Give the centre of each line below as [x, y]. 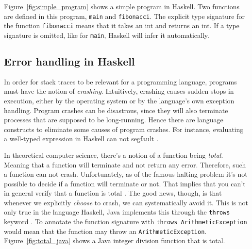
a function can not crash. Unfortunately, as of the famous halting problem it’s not [126, 174]
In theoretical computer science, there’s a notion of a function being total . [114, 155]
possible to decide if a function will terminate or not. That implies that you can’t [125, 183]
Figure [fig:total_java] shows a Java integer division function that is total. [115, 241]
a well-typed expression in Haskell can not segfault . [81, 139]
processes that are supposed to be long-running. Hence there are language [114, 120]
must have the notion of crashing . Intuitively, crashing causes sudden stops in [119, 91]
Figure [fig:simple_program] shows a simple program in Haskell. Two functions [122, 6]
